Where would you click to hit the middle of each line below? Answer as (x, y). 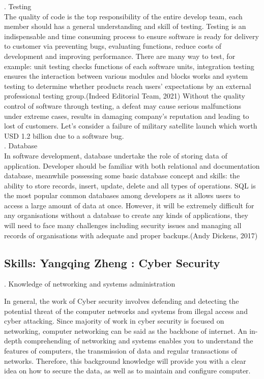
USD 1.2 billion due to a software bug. (64, 135)
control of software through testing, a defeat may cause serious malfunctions (123, 105)
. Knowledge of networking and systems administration (90, 284)
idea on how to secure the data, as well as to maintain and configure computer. (127, 371)
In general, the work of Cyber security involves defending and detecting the (122, 301)
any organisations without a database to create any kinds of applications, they (126, 215)
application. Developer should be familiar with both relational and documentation (132, 165)
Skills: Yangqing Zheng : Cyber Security (112, 262)
